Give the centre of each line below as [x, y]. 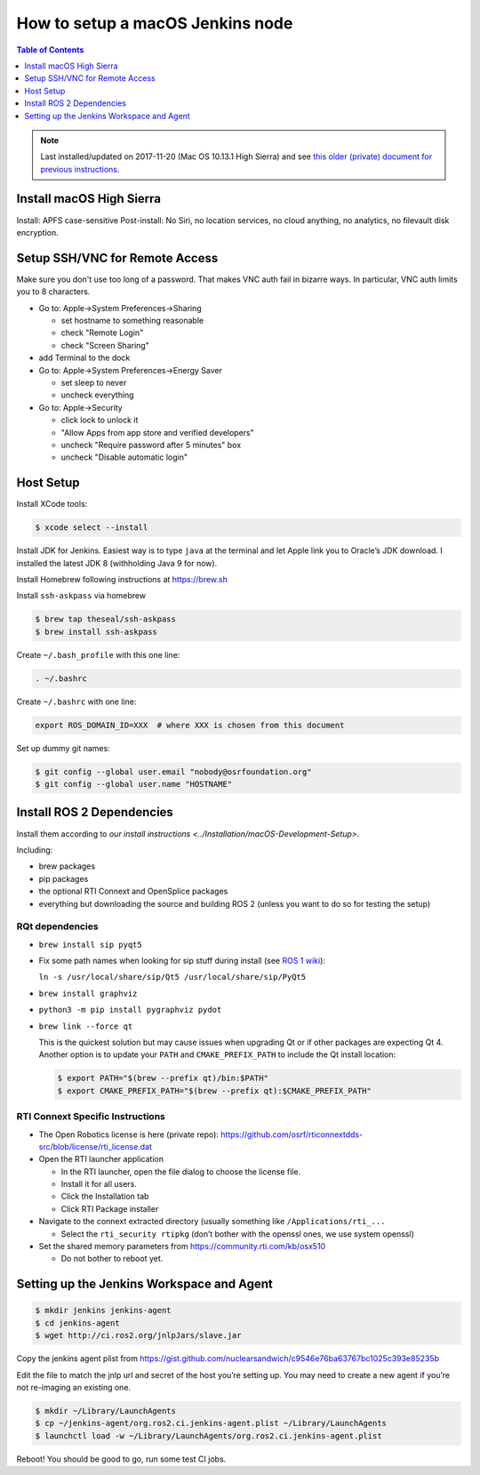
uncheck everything [97, 395]
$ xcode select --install [92, 528]
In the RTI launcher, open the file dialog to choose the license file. [181, 1171]
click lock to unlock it [100, 420]
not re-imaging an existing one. [74, 1387]
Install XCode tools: [52, 504]
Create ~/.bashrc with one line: [76, 701]
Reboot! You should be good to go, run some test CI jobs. [121, 1459]
